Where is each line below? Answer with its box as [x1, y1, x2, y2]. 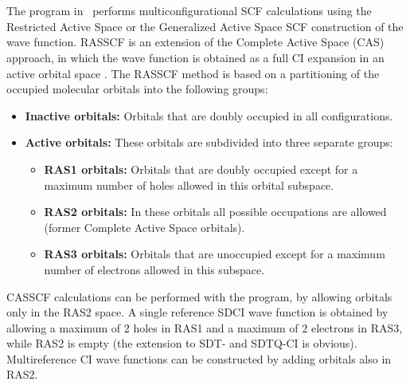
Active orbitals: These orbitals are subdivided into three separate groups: [25, 134, 393, 151]
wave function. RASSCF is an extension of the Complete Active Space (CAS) [6, 33, 385, 50]
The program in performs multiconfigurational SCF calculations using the [6, 2, 372, 19]
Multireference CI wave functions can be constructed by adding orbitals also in [6, 350, 392, 367]
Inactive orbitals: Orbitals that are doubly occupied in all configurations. [25, 107, 393, 124]
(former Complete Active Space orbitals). [44, 218, 245, 235]
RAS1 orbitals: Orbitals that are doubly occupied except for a [44, 160, 358, 177]
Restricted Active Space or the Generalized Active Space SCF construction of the [6, 18, 404, 34]
